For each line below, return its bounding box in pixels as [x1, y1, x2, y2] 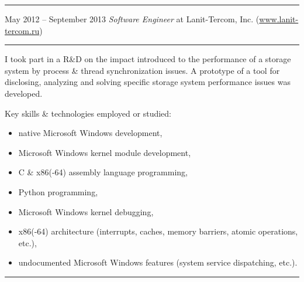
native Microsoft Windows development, [18, 127, 163, 139]
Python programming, [18, 185, 98, 198]
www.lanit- [259, 13, 299, 25]
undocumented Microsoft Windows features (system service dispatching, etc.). [18, 256, 298, 269]
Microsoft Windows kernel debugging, [18, 205, 154, 218]
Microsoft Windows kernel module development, [18, 146, 191, 158]
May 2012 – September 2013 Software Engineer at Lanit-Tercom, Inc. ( [5, 13, 260, 25]
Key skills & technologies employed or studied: [5, 107, 171, 119]
